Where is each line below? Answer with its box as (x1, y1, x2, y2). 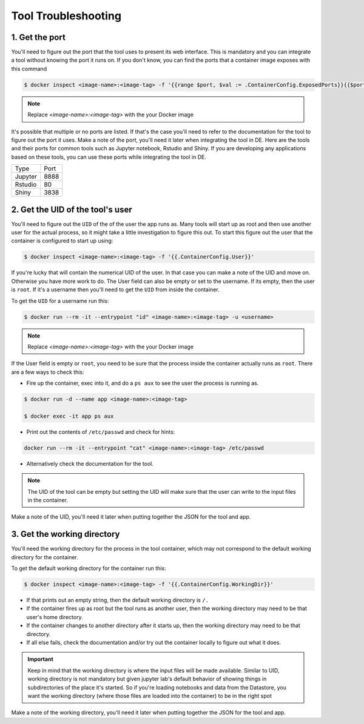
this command (11, 65, 47, 72)
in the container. (27, 497, 68, 504)
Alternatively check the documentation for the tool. (26, 460, 154, 467)
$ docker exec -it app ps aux (24, 413, 114, 419)
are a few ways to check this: (11, 368, 84, 376)
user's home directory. (26, 613, 83, 620)
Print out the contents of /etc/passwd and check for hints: (26, 428, 175, 436)
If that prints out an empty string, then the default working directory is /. (26, 597, 209, 604)
